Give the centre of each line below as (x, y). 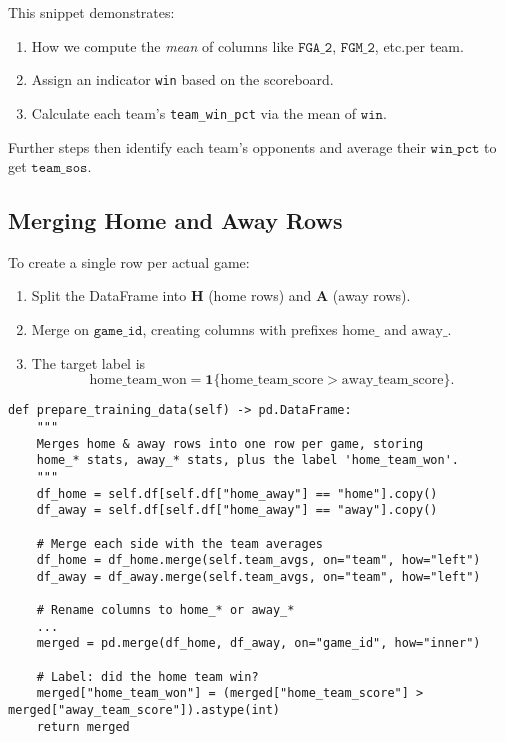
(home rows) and (260, 295)
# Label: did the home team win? (147, 676)
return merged (83, 726)
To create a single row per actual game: (129, 261)
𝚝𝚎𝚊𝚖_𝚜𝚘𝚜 (59, 168)
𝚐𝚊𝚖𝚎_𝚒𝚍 (118, 331)
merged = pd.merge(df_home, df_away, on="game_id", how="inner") (258, 643)
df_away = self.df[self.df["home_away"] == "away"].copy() (237, 510)
